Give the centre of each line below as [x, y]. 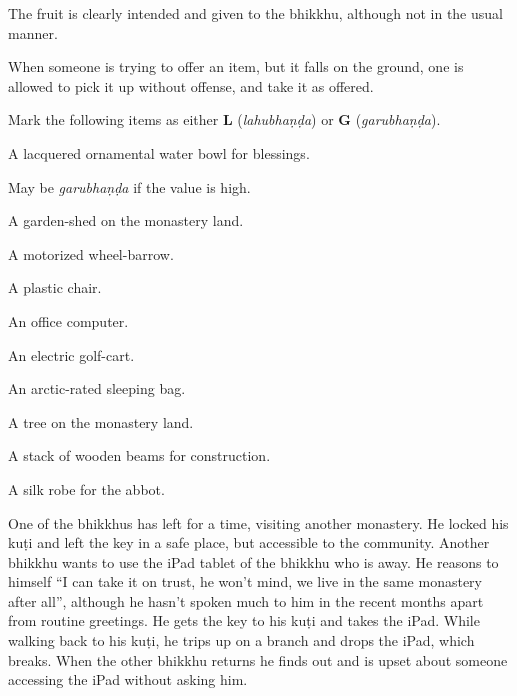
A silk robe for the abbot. [86, 488]
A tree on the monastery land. [101, 421]
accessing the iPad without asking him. [128, 679]
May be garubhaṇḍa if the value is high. [129, 186]
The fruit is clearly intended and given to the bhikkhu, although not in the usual [255, 13]
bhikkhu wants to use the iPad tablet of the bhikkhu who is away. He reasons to [253, 561]
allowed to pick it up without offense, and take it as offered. [191, 85]
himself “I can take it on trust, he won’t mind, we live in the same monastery [245, 581]
